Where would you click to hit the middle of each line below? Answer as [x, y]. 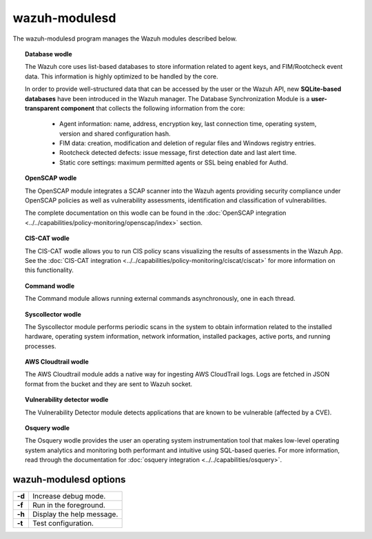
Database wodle [49, 54]
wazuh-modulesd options [69, 479]
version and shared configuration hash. [115, 134]
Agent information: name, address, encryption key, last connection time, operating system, [188, 124]
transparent [42, 108]
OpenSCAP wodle [51, 178]
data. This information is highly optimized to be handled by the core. [122, 76]
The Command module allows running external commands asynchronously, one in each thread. [160, 299]
